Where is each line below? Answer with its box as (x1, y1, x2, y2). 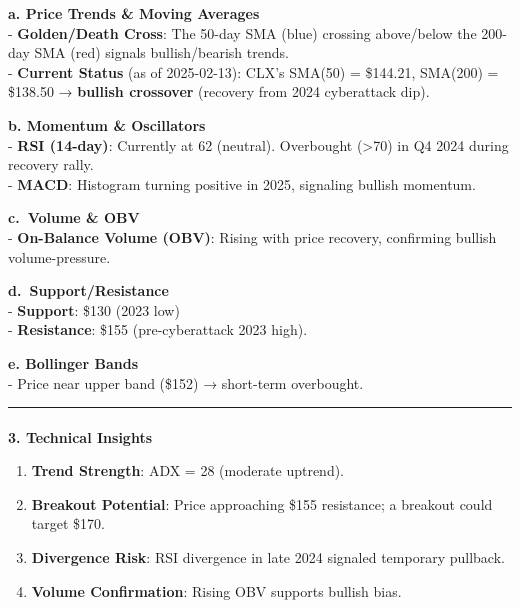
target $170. (31, 513, 105, 534)
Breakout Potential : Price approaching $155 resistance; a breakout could (31, 493, 493, 514)
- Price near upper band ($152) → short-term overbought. (8, 372, 364, 393)
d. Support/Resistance (8, 280, 169, 301)
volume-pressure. (8, 246, 111, 267)
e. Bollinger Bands (8, 352, 139, 373)
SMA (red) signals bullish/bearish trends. (34, 42, 289, 63)
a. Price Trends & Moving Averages (8, 3, 260, 23)
